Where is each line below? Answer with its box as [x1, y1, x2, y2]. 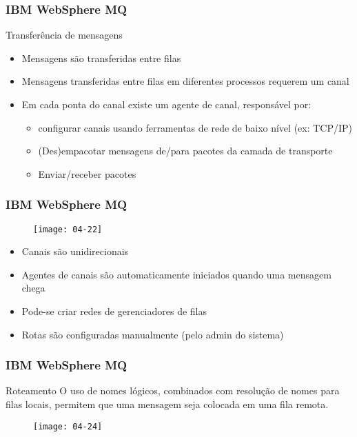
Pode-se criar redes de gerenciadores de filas [21, 304, 207, 318]
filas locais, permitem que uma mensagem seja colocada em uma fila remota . [6, 397, 329, 411]
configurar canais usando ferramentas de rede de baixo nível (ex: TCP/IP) [38, 120, 353, 134]
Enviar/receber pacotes [38, 166, 136, 181]
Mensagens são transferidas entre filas [21, 50, 181, 65]
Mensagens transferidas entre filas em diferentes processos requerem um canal [21, 74, 349, 88]
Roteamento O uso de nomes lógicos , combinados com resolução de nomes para [6, 383, 340, 398]
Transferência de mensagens [6, 28, 123, 42]
